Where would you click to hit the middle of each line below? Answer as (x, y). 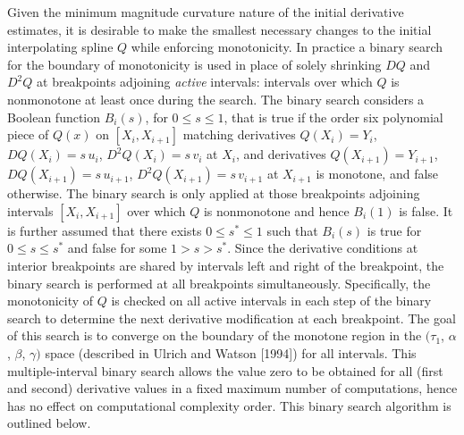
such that (292, 230)
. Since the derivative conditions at (323, 248)
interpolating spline (60, 47)
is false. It (426, 210)
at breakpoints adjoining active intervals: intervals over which (205, 82)
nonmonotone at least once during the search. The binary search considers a (216, 99)
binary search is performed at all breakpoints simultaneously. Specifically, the (219, 283)
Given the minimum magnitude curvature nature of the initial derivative (206, 12)
